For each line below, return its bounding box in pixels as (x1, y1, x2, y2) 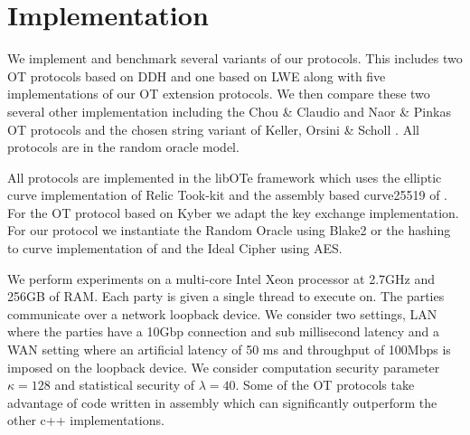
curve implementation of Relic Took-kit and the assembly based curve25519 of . (7, 185, 447, 204)
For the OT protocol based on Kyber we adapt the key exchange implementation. (7, 203, 459, 222)
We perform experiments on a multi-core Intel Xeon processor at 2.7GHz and (7, 269, 436, 288)
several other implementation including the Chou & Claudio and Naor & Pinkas (7, 101, 451, 120)
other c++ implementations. (7, 411, 164, 430)
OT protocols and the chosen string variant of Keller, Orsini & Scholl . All (7, 119, 419, 138)
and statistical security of (54, 375, 195, 394)
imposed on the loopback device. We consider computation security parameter (7, 357, 440, 376)
